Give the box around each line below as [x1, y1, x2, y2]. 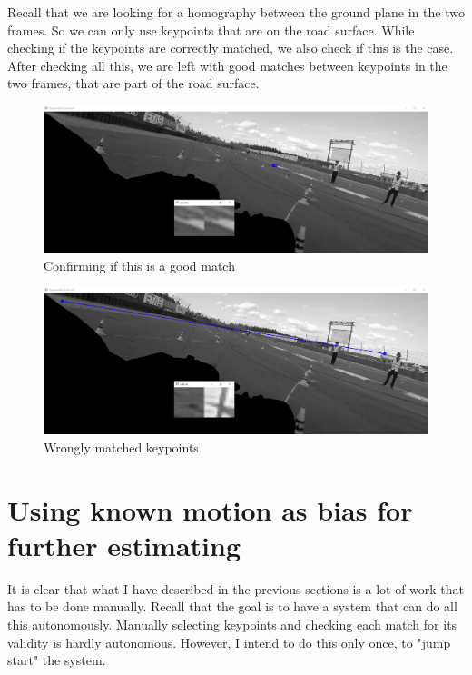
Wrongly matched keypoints [44, 437, 199, 456]
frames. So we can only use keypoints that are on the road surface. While [7, 20, 415, 39]
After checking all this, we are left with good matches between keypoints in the [7, 55, 447, 74]
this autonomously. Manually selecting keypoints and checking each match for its [7, 614, 457, 633]
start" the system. [7, 650, 106, 670]
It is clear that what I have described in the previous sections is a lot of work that [7, 579, 465, 598]
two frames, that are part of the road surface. [7, 74, 260, 93]
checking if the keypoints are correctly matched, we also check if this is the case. [7, 38, 454, 57]
